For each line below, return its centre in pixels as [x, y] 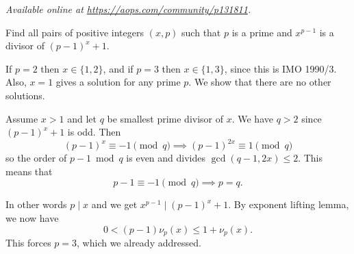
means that [29, 171]
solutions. [25, 95]
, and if [118, 68]
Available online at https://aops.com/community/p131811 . [128, 9]
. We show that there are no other [260, 82]
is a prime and [262, 32]
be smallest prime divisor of [165, 118]
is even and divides [166, 158]
